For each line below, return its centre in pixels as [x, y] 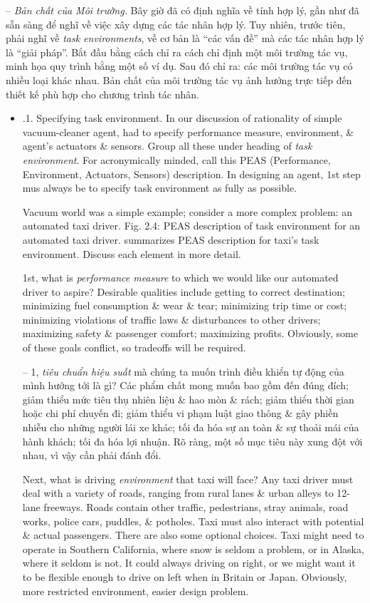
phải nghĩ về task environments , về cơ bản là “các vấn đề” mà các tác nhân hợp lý [185, 38]
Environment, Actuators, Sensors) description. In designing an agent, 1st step [191, 174]
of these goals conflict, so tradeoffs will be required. [134, 347]
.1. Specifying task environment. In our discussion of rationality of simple [182, 118]
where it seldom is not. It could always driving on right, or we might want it [189, 563]
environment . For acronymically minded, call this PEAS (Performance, [176, 159]
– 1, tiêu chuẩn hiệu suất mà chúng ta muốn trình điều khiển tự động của [183, 371]
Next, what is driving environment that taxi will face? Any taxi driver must [188, 479]
